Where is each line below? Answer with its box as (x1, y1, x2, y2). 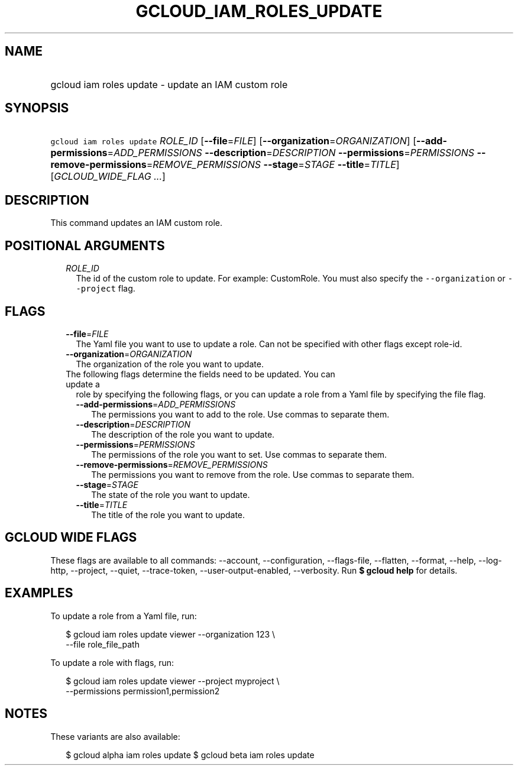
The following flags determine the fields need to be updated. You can (66, 368, 335, 379)
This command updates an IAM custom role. (50, 218, 222, 228)
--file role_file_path (66, 639, 140, 649)
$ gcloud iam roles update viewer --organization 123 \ (66, 629, 276, 639)
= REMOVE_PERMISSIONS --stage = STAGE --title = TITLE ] (146, 158, 400, 171)
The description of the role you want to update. (91, 429, 275, 439)
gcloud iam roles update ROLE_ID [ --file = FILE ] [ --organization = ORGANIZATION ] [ (50, 135, 416, 147)
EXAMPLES (5, 585, 73, 601)
